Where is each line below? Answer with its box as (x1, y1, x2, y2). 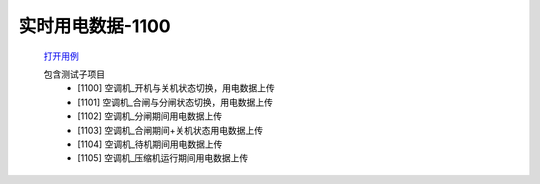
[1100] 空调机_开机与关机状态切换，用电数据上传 (77, 82, 275, 94)
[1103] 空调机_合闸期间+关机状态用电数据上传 (77, 124, 264, 136)
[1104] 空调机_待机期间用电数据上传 (77, 138, 223, 150)
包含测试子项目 (43, 68, 105, 80)
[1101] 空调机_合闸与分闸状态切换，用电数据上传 (77, 96, 274, 108)
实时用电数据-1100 (18, 15, 172, 37)
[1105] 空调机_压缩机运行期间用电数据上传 (77, 152, 249, 164)
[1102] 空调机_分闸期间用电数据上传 (77, 110, 223, 122)
